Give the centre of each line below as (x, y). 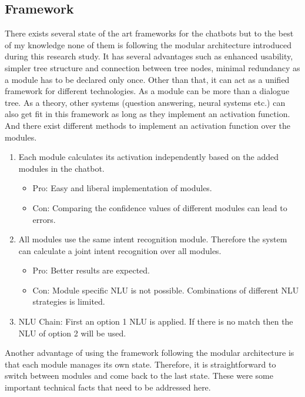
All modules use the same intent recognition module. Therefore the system (153, 239)
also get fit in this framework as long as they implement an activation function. (148, 114)
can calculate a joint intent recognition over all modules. (120, 250)
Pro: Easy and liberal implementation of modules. (122, 188)
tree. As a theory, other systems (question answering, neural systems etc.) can (145, 102)
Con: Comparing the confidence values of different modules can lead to (160, 207)
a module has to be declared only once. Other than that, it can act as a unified (147, 79)
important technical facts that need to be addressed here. (108, 387)
